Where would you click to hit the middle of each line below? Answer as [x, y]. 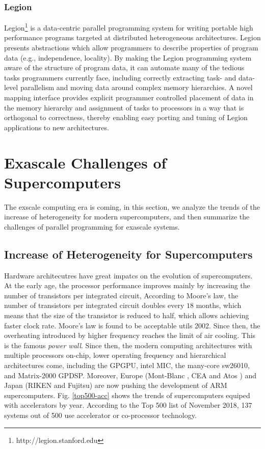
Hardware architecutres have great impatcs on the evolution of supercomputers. [128, 275]
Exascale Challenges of [85, 162]
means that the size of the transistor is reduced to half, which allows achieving [127, 315]
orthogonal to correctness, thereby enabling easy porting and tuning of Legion [126, 117]
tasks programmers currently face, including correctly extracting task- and [120, 77]
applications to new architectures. [57, 127]
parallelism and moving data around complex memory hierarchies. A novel [136, 87]
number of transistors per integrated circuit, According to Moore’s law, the [121, 295]
